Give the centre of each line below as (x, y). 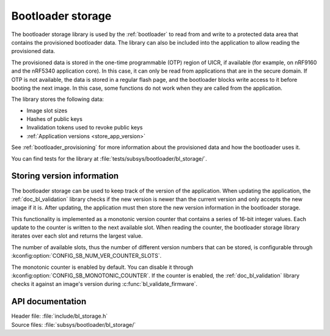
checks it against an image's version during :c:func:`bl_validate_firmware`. (105, 284)
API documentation (49, 301)
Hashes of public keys (54, 119)
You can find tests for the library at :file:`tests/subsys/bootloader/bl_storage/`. (109, 158)
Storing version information (65, 176)
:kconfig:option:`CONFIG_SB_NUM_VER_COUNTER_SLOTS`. (86, 256)
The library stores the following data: (57, 99)
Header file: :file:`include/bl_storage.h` (60, 316)
